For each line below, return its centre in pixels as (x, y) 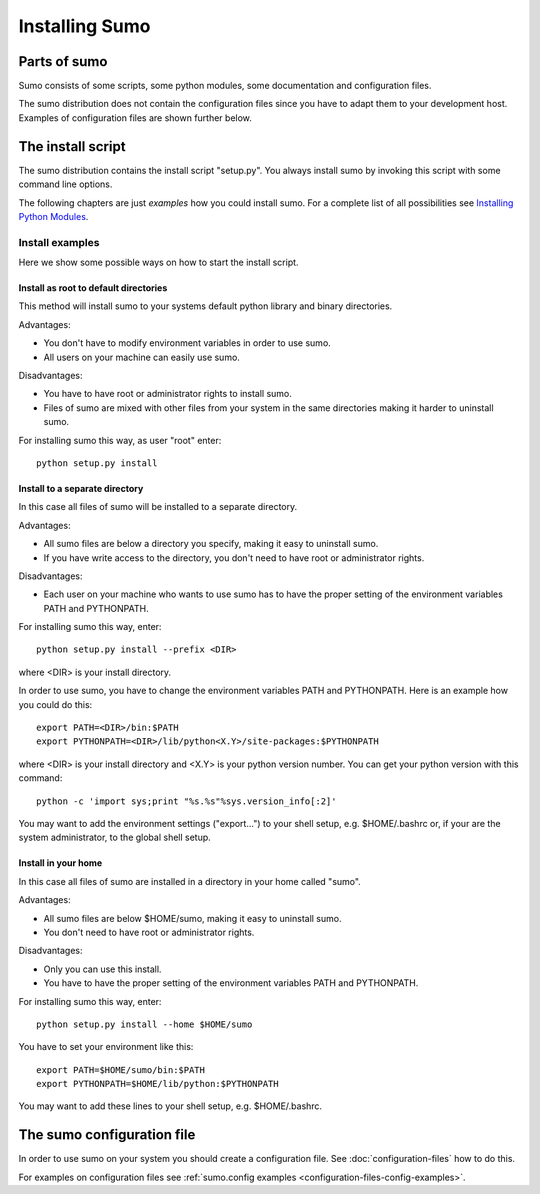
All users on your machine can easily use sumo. (141, 357)
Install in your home (60, 863)
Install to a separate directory (81, 488)
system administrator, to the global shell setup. (115, 837)
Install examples (59, 242)
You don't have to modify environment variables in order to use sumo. (187, 343)
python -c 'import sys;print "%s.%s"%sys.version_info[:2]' (186, 801)
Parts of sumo (63, 61)
